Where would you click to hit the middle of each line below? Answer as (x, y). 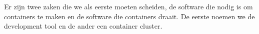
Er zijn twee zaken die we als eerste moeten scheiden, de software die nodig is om (128, 6)
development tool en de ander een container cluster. (83, 26)
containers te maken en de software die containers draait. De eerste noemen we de (129, 16)
